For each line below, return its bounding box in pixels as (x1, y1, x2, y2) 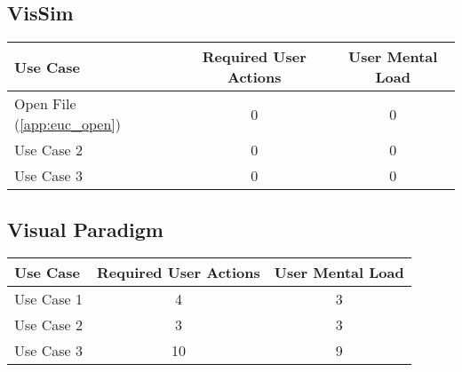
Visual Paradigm (7, 215, 163, 242)
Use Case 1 (14, 289, 84, 310)
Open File (14, 93, 76, 115)
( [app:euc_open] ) (14, 114, 122, 135)
